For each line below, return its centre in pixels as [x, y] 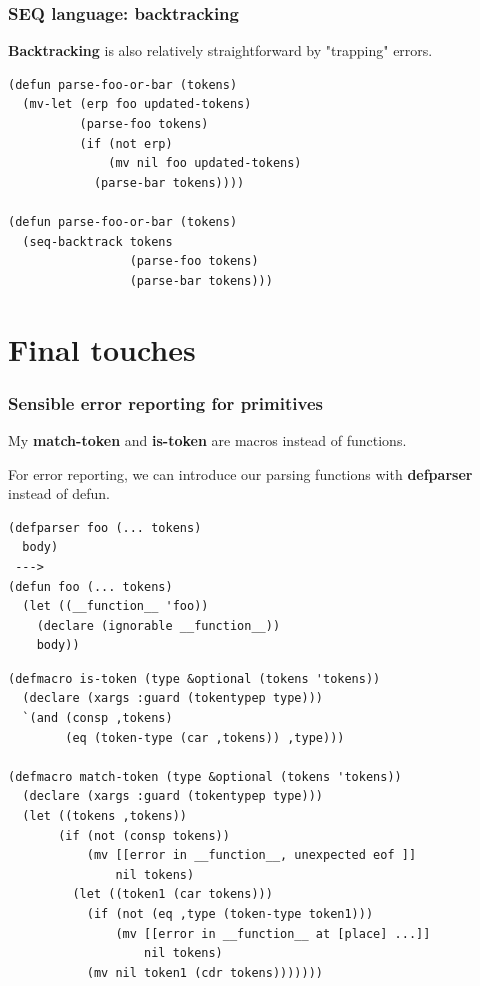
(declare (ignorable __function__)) [158, 625]
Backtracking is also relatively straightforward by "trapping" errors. [220, 50]
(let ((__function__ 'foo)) [115, 606]
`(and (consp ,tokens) [97, 718]
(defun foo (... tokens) [90, 586]
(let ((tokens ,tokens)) [104, 816]
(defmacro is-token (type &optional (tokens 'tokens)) [194, 678]
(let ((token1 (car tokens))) [172, 894]
